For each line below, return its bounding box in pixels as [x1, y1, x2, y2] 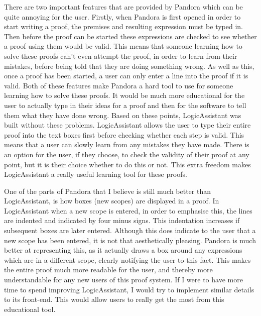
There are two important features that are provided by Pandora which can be [4, 2, 243, 12]
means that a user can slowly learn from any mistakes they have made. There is [4, 139, 249, 150]
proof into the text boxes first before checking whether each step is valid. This [4, 129, 244, 140]
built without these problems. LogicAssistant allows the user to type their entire [4, 120, 251, 130]
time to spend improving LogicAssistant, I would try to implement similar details [4, 284, 254, 294]
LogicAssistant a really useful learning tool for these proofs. [4, 169, 187, 179]
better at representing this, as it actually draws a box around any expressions [4, 245, 242, 255]
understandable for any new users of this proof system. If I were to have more [4, 274, 243, 285]
